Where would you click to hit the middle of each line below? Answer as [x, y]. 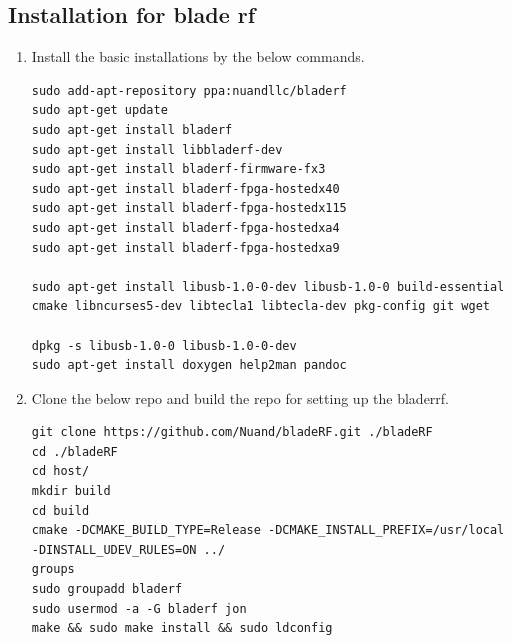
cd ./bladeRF [74, 451]
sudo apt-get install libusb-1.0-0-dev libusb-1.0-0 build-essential [268, 286]
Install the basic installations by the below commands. [198, 56]
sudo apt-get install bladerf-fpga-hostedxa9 [185, 247]
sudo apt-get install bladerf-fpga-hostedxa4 [185, 227]
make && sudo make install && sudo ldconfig [182, 628]
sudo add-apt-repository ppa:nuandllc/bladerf [189, 90]
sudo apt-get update [99, 110]
